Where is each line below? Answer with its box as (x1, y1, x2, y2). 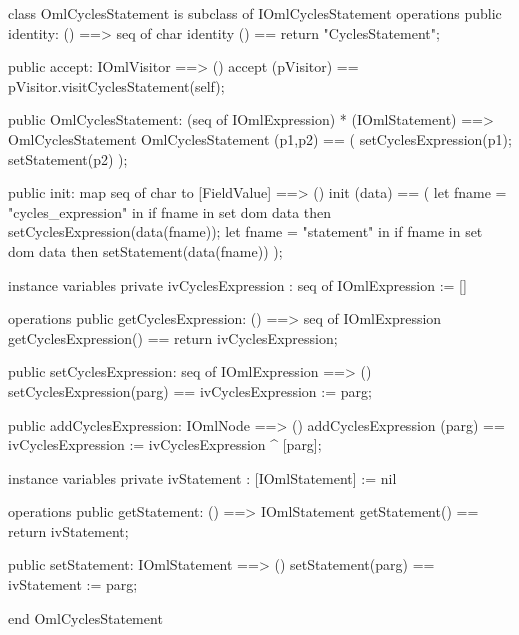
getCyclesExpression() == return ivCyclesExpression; (8, 327, 338, 348)
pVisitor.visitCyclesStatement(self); (8, 75, 225, 96)
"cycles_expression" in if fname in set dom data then (8, 201, 332, 222)
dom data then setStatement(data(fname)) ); (8, 240, 283, 261)
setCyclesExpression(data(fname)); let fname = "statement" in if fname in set (8, 221, 483, 242)
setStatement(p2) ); (8, 148, 128, 169)
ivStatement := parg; (8, 574, 138, 595)
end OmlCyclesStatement (8, 607, 163, 628)
